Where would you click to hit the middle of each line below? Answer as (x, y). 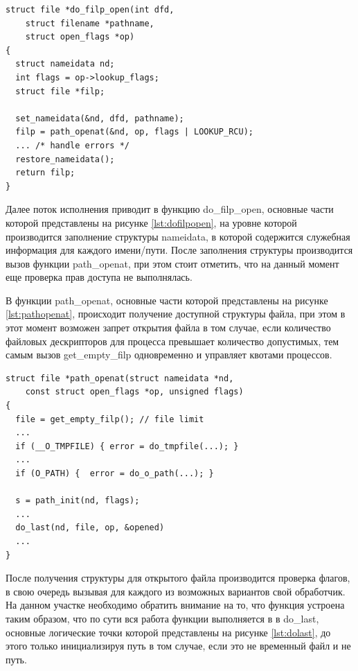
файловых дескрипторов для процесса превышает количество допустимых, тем (172, 341)
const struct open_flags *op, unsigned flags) (134, 392)
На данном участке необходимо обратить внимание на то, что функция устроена (175, 605)
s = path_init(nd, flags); (78, 501)
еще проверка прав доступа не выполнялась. (99, 277)
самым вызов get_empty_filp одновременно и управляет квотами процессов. (169, 355)
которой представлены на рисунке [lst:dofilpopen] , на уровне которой (151, 222)
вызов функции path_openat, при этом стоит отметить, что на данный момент (172, 263)
